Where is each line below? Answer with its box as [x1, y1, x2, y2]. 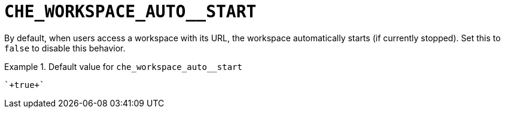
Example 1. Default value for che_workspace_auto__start [4, 61, 242, 72]
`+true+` [4, 80, 45, 90]
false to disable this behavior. [4, 42, 126, 53]
